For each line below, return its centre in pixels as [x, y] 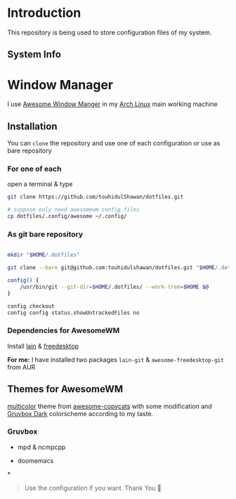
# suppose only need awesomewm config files [73, 210]
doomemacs [35, 460]
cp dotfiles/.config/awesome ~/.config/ [67, 216]
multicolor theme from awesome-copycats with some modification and [110, 406]
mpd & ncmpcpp [41, 447]
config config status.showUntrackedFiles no [73, 313]
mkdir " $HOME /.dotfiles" [44, 255]
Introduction [44, 13]
